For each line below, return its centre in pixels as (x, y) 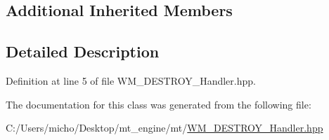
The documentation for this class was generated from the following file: (159, 104)
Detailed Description (83, 51)
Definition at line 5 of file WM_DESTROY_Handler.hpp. (131, 80)
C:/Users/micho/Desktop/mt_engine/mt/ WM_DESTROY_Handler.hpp (164, 128)
